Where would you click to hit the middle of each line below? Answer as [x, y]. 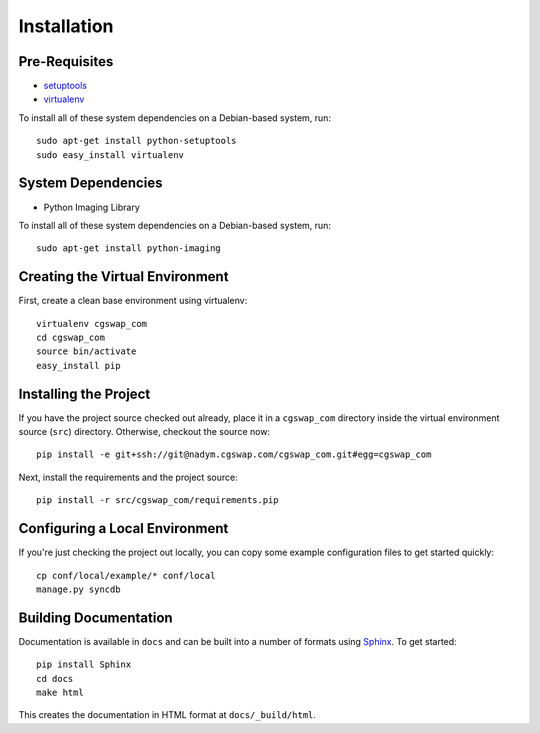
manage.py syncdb [78, 589]
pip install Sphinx [84, 664]
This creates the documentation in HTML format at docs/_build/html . [167, 715]
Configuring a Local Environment [123, 528]
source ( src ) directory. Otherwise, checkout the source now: [144, 432]
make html [60, 693]
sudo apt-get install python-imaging [129, 248]
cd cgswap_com [70, 337]
